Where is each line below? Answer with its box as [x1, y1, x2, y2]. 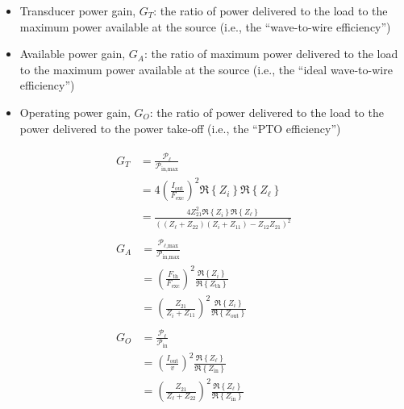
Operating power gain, [19, 103, 131, 120]
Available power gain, [19, 45, 126, 62]
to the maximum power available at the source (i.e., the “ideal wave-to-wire [19, 61, 393, 77]
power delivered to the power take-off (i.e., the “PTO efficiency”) [19, 119, 341, 136]
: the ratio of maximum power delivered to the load [144, 45, 398, 62]
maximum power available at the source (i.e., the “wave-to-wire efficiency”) [19, 18, 391, 35]
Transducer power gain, [19, 2, 136, 19]
